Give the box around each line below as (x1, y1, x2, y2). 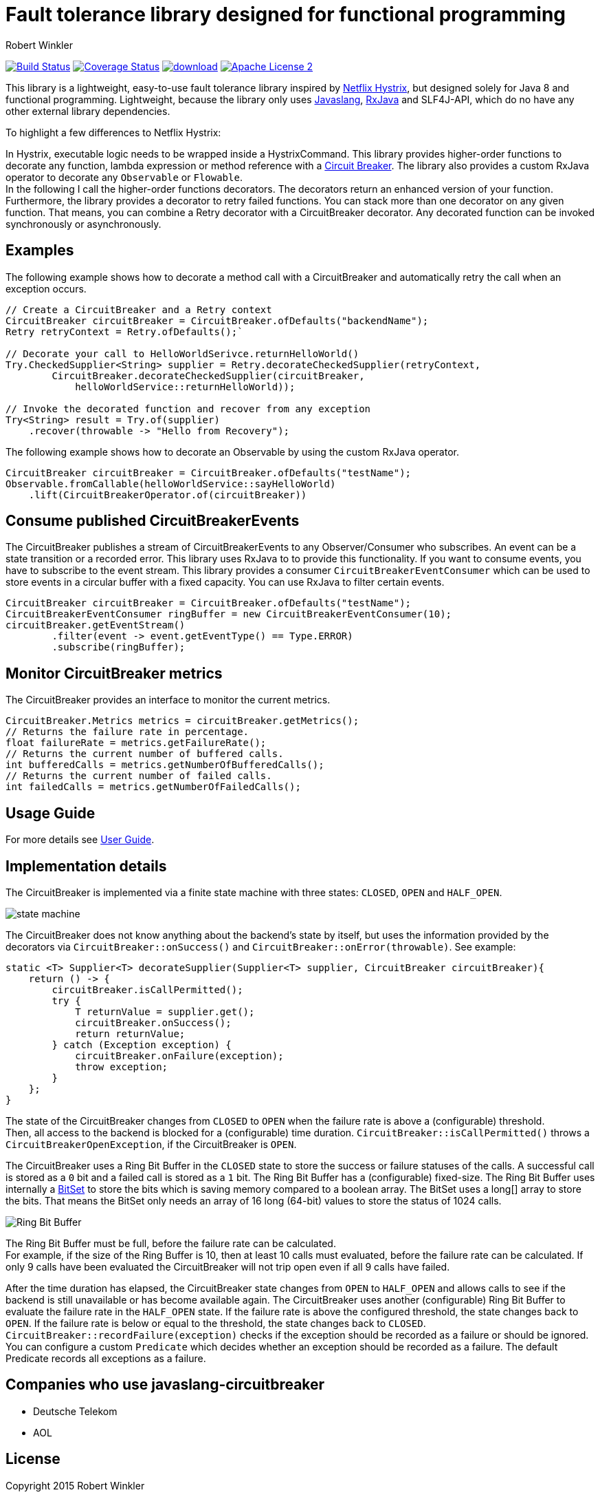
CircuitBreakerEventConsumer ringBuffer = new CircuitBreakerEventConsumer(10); (5, 608, 452, 620)
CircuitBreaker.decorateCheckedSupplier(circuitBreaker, (52, 370, 365, 381)
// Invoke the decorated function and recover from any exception (5, 403, 371, 414)
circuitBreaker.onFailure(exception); (75, 1050, 284, 1061)
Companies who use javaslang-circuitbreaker (5, 1376, 325, 1394)
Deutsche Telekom (33, 1405, 118, 1417)
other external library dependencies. (5, 105, 170, 117)
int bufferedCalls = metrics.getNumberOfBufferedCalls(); (5, 759, 324, 771)
